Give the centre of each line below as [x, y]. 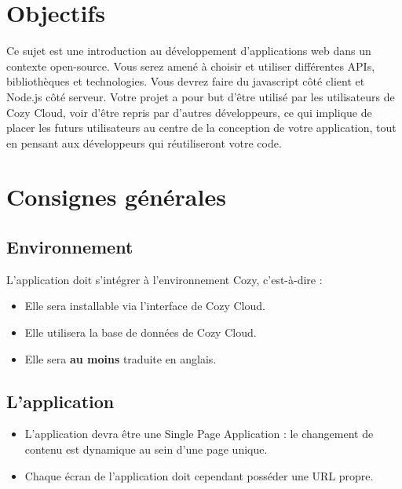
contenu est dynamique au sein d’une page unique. [146, 449]
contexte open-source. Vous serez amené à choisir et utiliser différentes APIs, [191, 66]
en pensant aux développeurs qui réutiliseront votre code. [144, 142]
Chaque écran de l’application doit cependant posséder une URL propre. [199, 475]
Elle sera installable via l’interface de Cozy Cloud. [145, 306]
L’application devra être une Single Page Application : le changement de [199, 434]
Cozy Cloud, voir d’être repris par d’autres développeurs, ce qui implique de [189, 112]
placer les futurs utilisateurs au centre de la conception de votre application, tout [201, 128]
